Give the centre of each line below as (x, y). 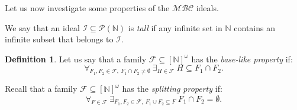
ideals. (207, 8)
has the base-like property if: (242, 59)
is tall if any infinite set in (175, 27)
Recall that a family (41, 89)
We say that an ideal (42, 27)
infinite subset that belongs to (59, 39)
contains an (254, 27)
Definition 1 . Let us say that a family (76, 59)
